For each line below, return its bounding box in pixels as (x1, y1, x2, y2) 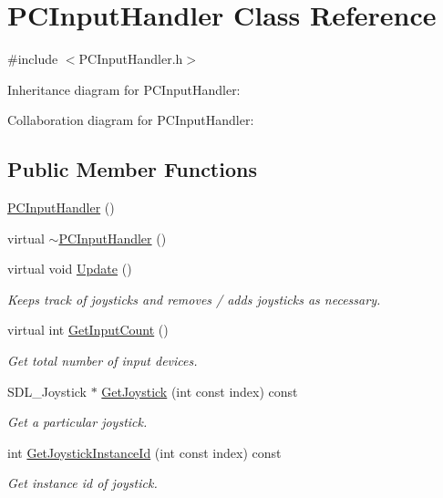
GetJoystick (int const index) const (101, 381, 298, 400)
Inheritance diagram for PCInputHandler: (7, 79, 241, 99)
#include (7, 49, 58, 68)
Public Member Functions (7, 155, 257, 183)
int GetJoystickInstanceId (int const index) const (7, 442, 282, 462)
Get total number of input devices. (7, 351, 198, 370)
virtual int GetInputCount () (7, 320, 169, 339)
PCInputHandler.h (78, 49, 183, 68)
